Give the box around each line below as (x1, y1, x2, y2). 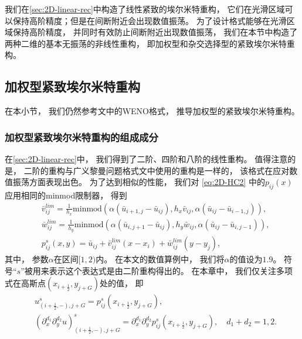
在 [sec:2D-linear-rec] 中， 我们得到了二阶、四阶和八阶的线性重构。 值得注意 (5, 152, 288, 165)
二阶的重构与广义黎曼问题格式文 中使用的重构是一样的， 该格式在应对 (23, 164, 290, 176)
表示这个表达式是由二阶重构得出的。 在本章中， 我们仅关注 (49, 264, 277, 276)
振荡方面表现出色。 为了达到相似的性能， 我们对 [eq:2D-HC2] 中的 (12, 176, 265, 188)
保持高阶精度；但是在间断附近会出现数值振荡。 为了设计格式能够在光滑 (12, 14, 287, 26)
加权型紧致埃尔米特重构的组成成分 (5, 129, 158, 144)
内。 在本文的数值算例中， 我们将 (96, 253, 225, 265)
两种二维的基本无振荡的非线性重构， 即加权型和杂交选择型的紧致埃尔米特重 (5, 37, 295, 49)
